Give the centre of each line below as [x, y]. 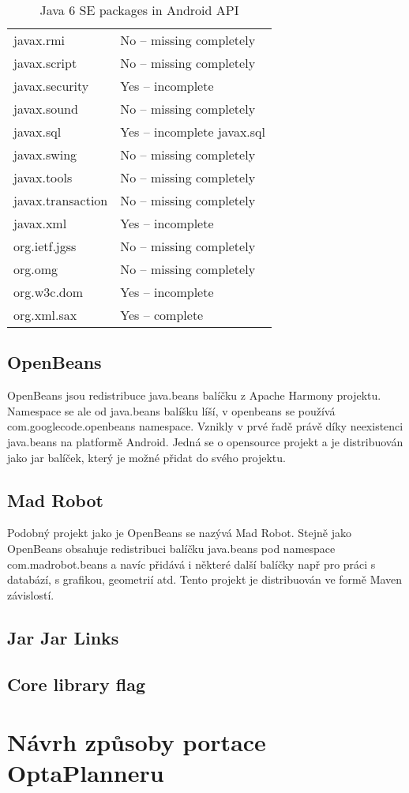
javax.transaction [61, 200]
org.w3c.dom [49, 292]
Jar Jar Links [63, 637]
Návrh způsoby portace [137, 742]
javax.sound [46, 109]
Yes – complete [162, 315]
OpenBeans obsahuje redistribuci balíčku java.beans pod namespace [171, 548]
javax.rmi [39, 40]
